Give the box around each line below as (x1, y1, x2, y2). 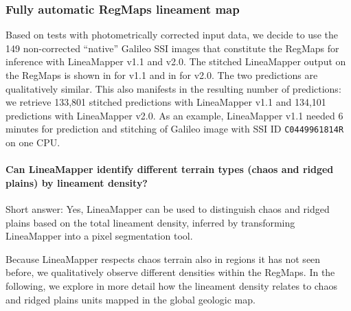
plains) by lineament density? (5, 175, 148, 189)
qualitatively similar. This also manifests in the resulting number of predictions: (5, 81, 341, 95)
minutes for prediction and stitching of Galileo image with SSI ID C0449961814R (5, 122, 344, 136)
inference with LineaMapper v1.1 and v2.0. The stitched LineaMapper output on (5, 54, 346, 69)
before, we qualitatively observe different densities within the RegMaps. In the (5, 265, 335, 279)
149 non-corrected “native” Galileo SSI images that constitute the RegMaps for (5, 41, 339, 55)
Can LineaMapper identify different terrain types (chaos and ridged (5, 162, 334, 176)
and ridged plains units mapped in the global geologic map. (5, 292, 256, 306)
